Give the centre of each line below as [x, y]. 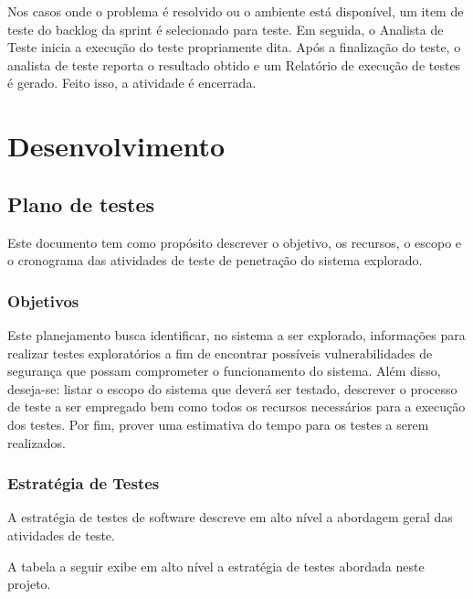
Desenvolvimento [116, 146]
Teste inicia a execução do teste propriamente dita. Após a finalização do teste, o [234, 47]
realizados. [37, 442]
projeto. [29, 584]
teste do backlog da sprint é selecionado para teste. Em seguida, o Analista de [226, 29]
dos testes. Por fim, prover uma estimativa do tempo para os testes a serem [218, 424]
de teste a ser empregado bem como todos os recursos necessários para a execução [236, 406]
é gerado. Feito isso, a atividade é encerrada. [132, 83]
